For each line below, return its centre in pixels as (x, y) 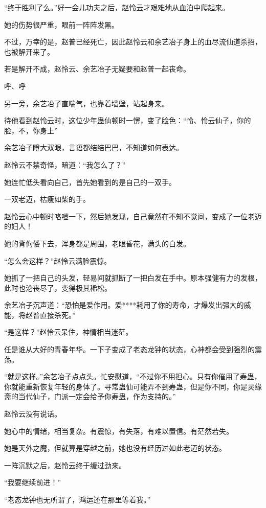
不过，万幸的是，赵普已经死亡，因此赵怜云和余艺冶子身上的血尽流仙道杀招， (133, 42)
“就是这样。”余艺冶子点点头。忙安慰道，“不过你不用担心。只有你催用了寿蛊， (133, 376)
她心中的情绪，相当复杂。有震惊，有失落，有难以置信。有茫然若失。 (119, 431)
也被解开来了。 (29, 51)
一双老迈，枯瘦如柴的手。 (47, 199)
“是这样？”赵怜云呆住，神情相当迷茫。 (69, 332)
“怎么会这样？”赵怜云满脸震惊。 (58, 260)
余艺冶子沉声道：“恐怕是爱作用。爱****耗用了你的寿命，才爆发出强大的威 (128, 305)
